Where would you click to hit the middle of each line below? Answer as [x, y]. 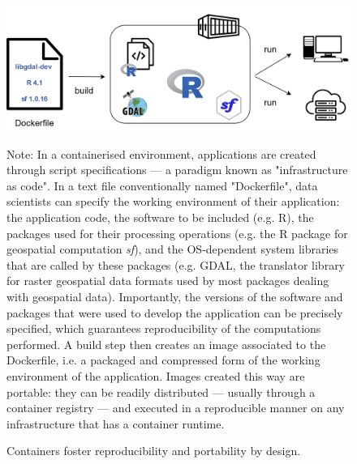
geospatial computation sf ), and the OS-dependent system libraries [173, 249]
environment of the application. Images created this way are [156, 375]
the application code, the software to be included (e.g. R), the [160, 217]
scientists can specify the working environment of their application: [173, 201]
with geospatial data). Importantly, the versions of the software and [175, 296]
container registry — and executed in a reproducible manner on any [176, 408]
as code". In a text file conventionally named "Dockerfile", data [162, 185]
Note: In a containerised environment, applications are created [161, 153]
